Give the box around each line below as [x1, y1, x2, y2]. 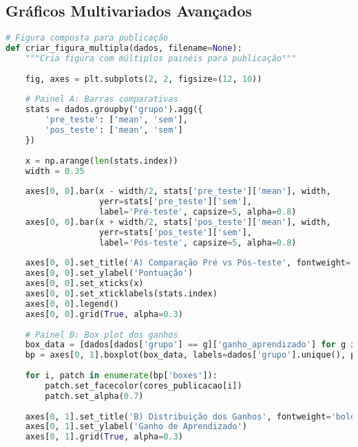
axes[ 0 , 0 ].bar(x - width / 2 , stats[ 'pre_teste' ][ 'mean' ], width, [25, 186, 331, 197]
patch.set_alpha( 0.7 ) [45, 391, 144, 401]
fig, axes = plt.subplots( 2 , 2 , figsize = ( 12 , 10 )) [25, 74, 262, 84]
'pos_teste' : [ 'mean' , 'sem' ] [45, 125, 183, 135]
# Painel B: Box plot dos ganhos [25, 329, 178, 340]
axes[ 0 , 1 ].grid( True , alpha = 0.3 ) [25, 432, 183, 442]
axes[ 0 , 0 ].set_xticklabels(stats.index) [25, 289, 218, 299]
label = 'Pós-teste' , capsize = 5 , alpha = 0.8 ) [99, 237, 297, 248]
